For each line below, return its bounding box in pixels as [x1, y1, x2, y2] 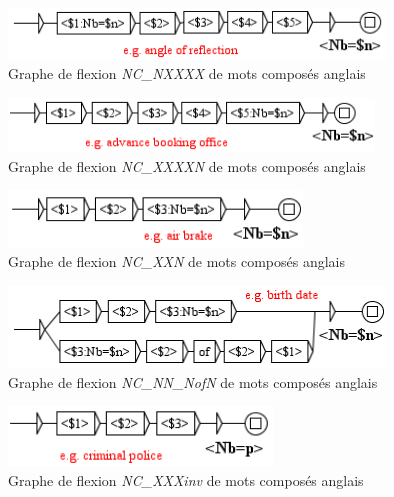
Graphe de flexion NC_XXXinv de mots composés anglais [8, 469, 364, 490]
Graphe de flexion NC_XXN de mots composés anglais [8, 250, 346, 271]
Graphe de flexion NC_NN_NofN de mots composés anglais [8, 371, 378, 392]
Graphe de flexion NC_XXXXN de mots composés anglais [8, 155, 366, 176]
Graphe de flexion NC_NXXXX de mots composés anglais [8, 63, 366, 84]
